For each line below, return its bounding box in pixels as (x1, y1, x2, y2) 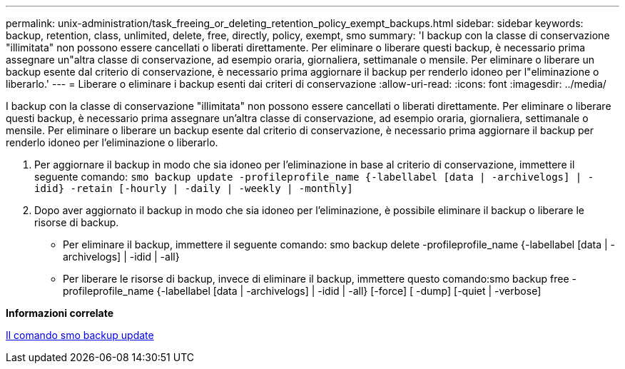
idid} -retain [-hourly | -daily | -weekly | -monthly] (34, 183, 353, 194)
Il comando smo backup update (6, 329, 154, 341)
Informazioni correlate (6, 307, 114, 319)
